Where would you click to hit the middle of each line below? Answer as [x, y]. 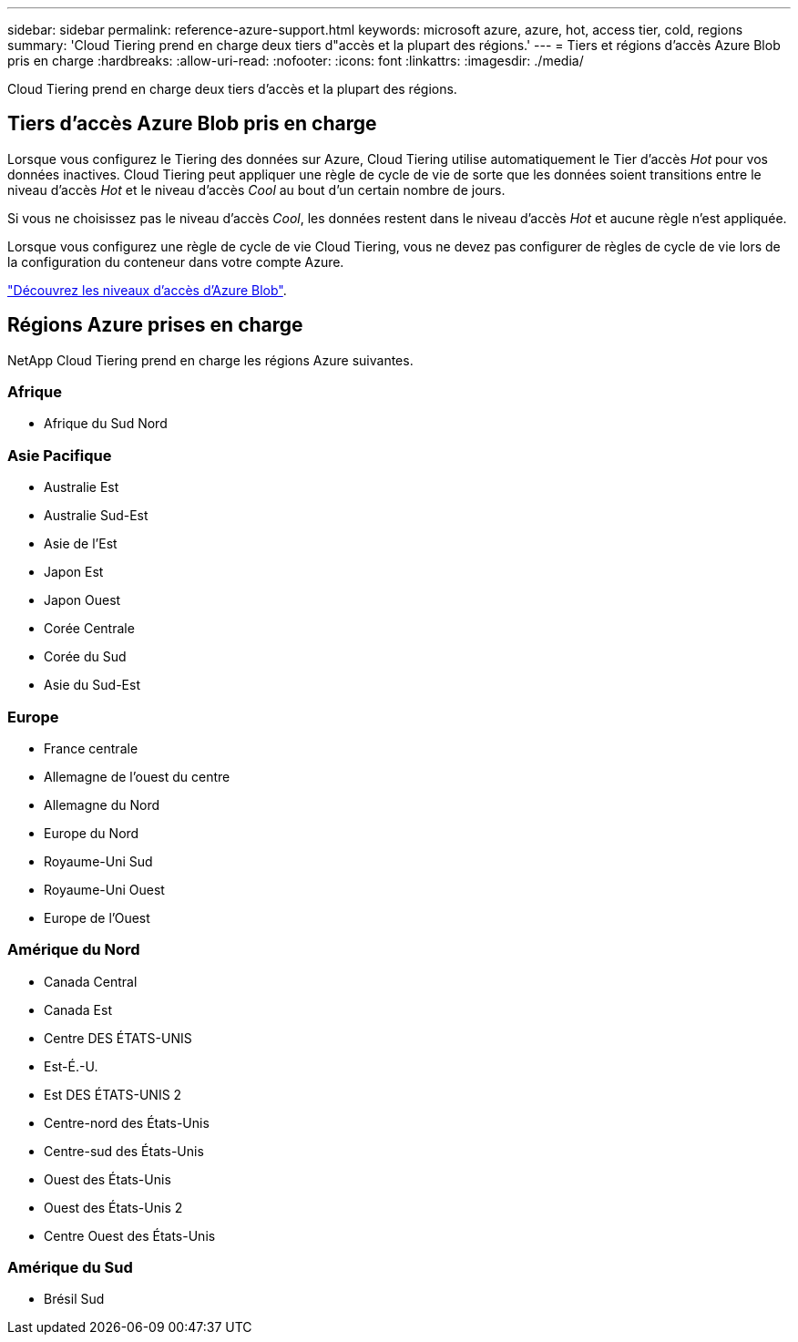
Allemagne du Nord [102, 804]
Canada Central [91, 981]
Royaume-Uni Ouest [104, 889]
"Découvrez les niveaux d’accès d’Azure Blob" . [147, 290]
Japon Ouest [82, 600]
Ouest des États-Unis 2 [113, 1207]
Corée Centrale [89, 629]
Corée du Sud [85, 657]
